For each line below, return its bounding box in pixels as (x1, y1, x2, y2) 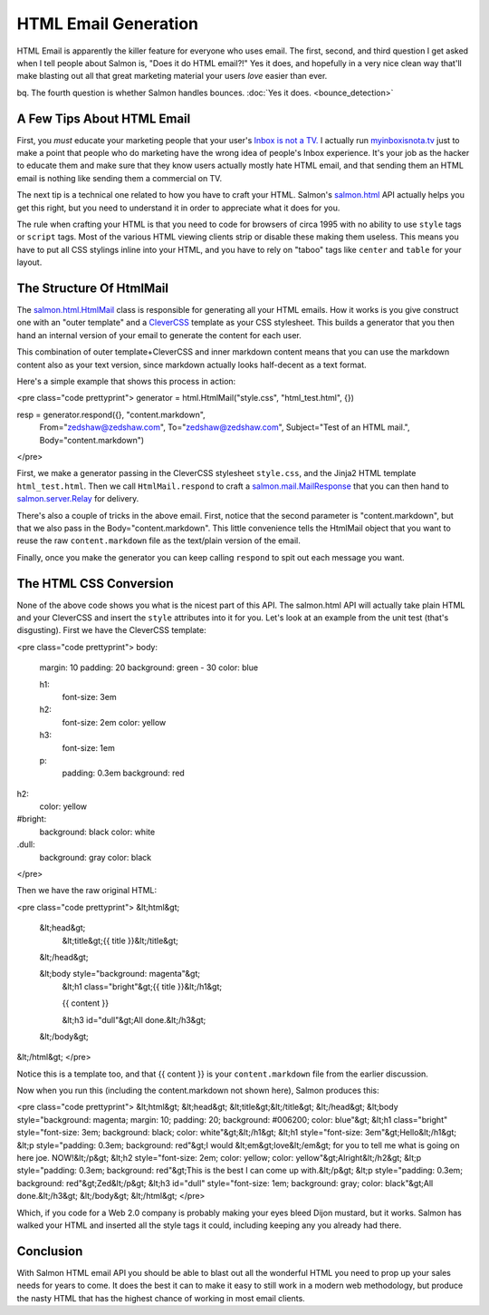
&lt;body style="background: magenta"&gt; (39, 969, 201, 979)
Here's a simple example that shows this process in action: (16, 376, 236, 386)
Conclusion (16, 1243, 83, 1259)
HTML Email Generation (16, 14, 199, 34)
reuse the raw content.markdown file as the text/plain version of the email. (16, 535, 301, 546)
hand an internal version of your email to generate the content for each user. (16, 329, 302, 340)
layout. (16, 257, 43, 268)
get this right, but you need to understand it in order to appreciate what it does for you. (16, 202, 340, 213)
